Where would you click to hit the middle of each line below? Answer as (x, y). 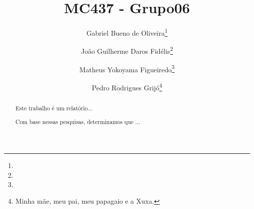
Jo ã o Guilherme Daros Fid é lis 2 (127, 50)
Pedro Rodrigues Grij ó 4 (127, 86)
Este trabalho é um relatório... (54, 108)
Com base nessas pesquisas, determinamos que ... (78, 122)
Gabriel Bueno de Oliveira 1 (127, 32)
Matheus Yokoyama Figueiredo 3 (127, 68)
